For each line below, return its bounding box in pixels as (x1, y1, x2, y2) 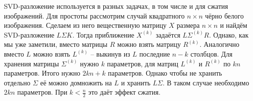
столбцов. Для (190, 48, 233, 59)
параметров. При (17, 87, 68, 97)
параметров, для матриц (107, 58, 179, 68)
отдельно (4, 77, 30, 87)
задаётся (156, 29, 181, 40)
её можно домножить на (40, 77, 112, 87)
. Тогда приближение (72, 29, 135, 40)
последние (139, 48, 170, 59)
